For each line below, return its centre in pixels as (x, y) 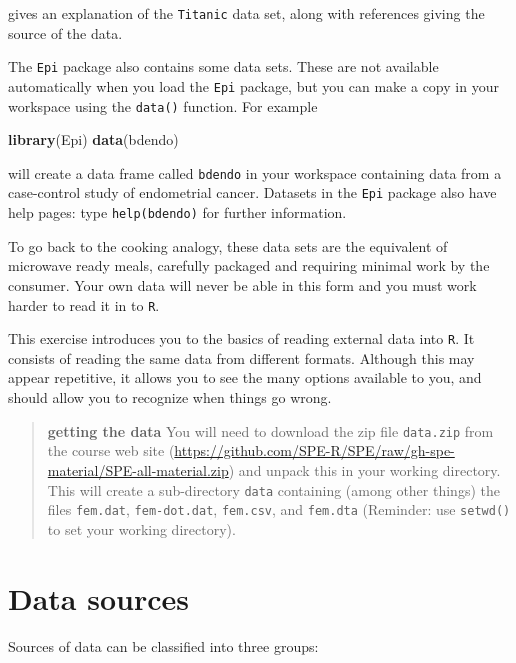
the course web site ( (111, 450)
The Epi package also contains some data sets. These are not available (223, 66)
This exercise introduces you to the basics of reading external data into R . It (241, 338)
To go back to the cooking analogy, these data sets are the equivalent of (228, 245)
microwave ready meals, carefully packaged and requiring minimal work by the (249, 265)
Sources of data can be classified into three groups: (163, 645)
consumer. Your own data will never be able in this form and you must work (242, 284)
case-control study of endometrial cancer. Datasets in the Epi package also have (252, 192)
